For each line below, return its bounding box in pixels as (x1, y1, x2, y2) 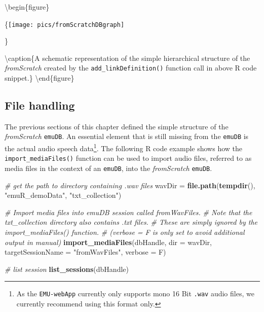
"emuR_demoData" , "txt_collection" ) (5, 190, 122, 200)
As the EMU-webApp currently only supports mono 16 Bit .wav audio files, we (16, 288, 254, 299)
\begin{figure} (5, 2, 50, 12)
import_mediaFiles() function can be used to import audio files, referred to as (5, 153, 252, 163)
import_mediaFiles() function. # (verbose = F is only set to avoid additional (5, 227, 245, 237)
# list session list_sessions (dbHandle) (5, 263, 129, 274)
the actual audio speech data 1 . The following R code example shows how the (5, 142, 243, 153)
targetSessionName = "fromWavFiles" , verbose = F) (5, 247, 166, 257)
